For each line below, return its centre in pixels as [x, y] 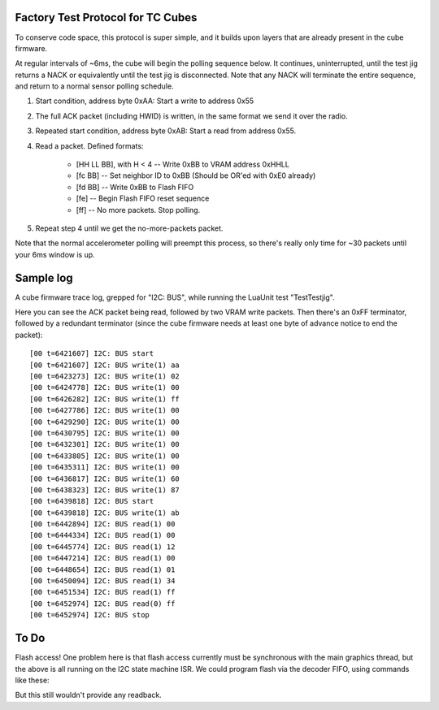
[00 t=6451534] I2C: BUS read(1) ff [102, 592]
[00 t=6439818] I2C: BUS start [92, 501]
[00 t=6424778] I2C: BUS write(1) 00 [105, 387]
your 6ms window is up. [55, 254]
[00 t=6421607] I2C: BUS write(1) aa [105, 365]
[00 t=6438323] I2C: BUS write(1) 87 [105, 490]
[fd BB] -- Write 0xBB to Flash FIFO [135, 187]
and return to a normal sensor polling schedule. [94, 86]
